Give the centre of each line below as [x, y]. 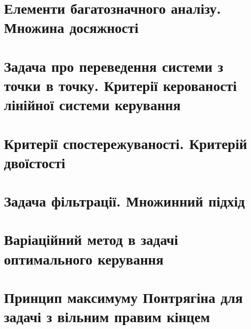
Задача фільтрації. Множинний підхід [125, 201]
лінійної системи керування [92, 105]
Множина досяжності [71, 27]
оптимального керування [84, 258]
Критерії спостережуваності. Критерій [126, 143]
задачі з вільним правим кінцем [107, 316]
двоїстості [35, 162]
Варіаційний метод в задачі [91, 239]
